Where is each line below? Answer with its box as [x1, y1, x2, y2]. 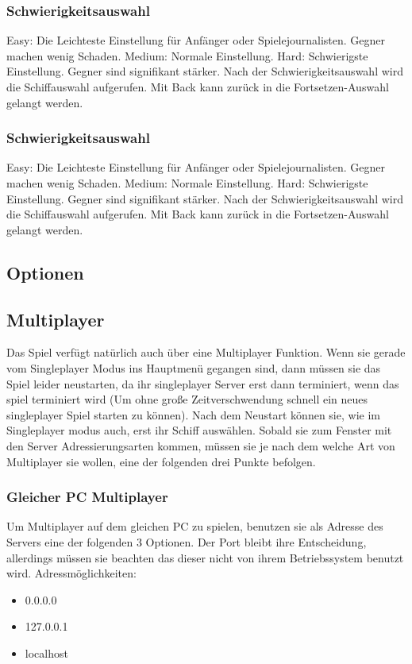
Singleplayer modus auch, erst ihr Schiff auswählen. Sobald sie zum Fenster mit [6, 422, 392, 438]
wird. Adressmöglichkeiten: [6, 565, 137, 581]
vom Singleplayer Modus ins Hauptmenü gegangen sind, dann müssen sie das [6, 359, 381, 376]
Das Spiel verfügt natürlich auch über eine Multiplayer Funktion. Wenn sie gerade [6, 344, 406, 361]
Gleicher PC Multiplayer [6, 487, 168, 507]
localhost [25, 644, 68, 661]
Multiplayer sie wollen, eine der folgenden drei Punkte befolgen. [6, 453, 316, 469]
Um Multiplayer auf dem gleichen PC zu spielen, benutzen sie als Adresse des [6, 518, 383, 535]
